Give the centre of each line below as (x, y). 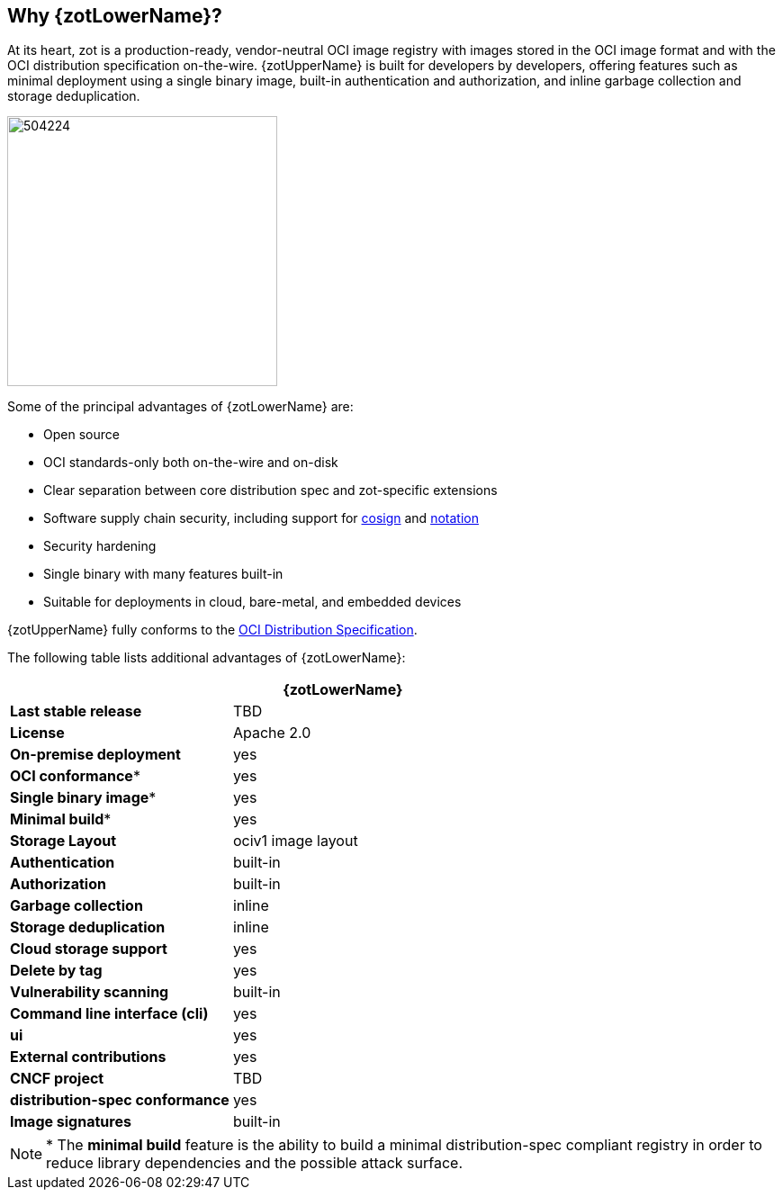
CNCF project (57, 1079)
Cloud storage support (89, 949)
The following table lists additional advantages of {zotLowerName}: (207, 658)
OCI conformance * (75, 776)
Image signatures (71, 1122)
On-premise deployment (95, 755)
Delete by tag (56, 971)
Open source (81, 435)
